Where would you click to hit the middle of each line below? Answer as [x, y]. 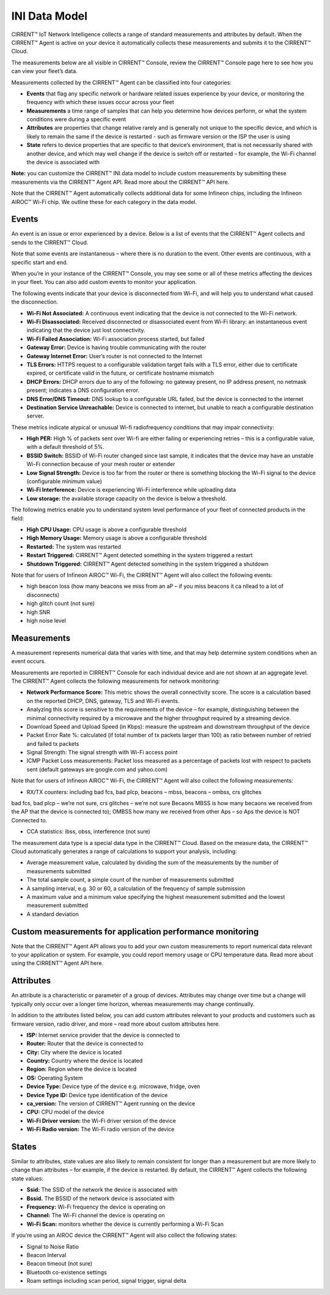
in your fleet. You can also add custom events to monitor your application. [104, 282]
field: [18, 518]
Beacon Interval [46, 1255]
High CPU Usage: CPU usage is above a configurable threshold [107, 529]
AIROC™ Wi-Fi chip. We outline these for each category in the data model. [104, 201]
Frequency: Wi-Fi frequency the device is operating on [96, 1207]
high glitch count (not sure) [61, 604]
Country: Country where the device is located [85, 1061]
